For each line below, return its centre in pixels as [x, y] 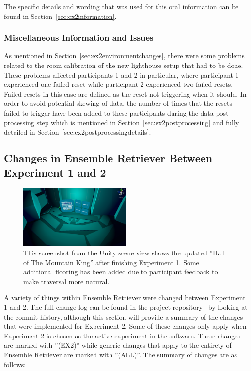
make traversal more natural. [66, 281]
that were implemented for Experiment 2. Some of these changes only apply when [125, 326]
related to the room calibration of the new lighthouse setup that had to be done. [124, 65]
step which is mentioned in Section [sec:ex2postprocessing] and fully [138, 122]
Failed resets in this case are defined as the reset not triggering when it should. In [125, 93]
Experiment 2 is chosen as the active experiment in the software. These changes [122, 335]
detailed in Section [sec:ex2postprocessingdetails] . [78, 132]
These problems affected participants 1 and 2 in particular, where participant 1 [121, 75]
